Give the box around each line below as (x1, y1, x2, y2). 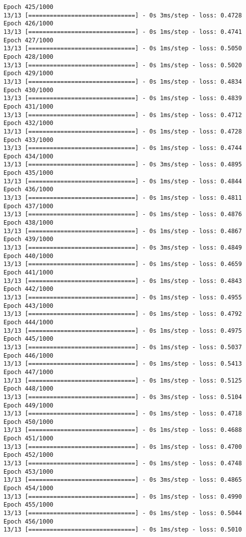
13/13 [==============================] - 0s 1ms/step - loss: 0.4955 (3, 293, 242, 301)
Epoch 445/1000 (3, 335, 54, 343)
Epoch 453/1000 (3, 468, 54, 475)
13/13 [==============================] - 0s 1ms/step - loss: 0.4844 (3, 177, 242, 185)
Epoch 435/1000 (3, 169, 54, 177)
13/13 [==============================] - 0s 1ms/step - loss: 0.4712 (3, 111, 242, 119)
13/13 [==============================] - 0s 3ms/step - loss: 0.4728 (3, 11, 242, 19)
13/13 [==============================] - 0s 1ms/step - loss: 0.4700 (3, 443, 242, 450)
